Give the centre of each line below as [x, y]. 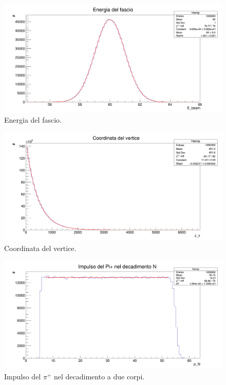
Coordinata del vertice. [40, 248]
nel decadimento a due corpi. [99, 376]
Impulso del [23, 376]
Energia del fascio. [33, 120]
